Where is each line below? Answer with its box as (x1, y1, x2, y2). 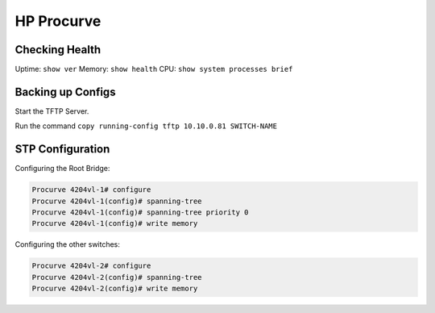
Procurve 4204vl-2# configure (31, 261, 151, 270)
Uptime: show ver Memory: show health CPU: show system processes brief (14, 65, 293, 74)
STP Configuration (14, 142, 110, 156)
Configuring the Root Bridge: (14, 164, 110, 173)
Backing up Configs (14, 85, 116, 98)
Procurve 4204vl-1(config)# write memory (31, 219, 198, 228)
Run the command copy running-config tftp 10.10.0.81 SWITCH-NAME (14, 121, 278, 131)
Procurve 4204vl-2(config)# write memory (31, 284, 198, 294)
